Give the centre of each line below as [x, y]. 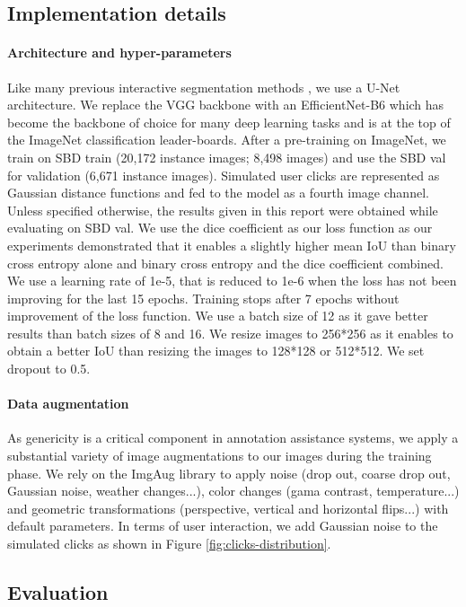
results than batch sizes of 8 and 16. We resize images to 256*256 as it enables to [230, 333]
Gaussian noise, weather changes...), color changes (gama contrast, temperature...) [233, 491]
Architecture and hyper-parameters [119, 53]
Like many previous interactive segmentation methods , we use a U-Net [204, 87]
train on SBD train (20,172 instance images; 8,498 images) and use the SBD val [227, 157]
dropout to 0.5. [49, 369]
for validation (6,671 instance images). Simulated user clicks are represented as [224, 175]
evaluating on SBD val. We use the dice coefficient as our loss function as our [220, 228]
